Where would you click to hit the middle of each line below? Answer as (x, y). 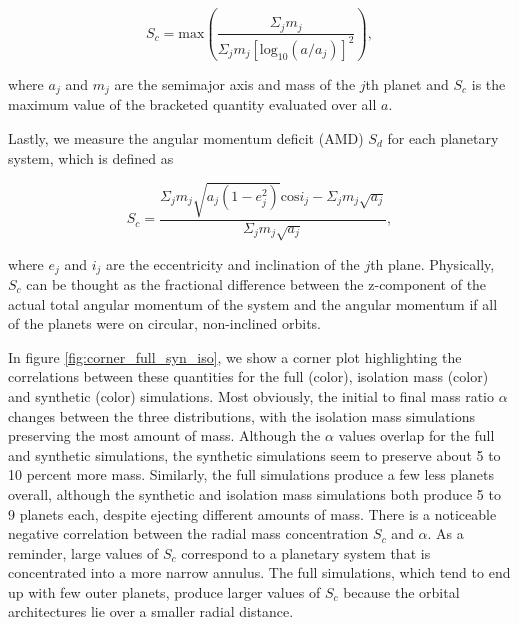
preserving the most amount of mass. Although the (164, 435)
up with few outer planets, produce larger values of (164, 591)
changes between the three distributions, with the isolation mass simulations (241, 415)
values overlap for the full (416, 435)
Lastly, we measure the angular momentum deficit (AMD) (186, 137)
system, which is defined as (91, 157)
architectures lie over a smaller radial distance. (151, 611)
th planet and (407, 83)
